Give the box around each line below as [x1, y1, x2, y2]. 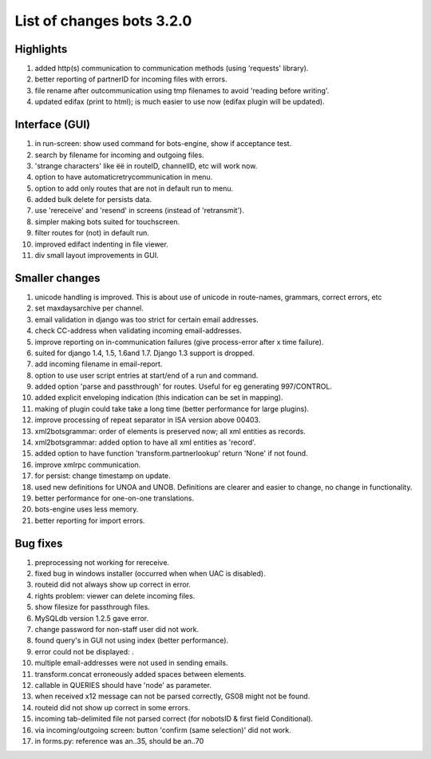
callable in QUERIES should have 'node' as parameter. [34, 680, 212, 690]
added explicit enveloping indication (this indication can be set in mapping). [34, 393, 283, 402]
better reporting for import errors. [34, 516, 145, 525]
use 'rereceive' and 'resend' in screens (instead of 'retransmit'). [34, 206, 245, 215]
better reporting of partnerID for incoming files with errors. [34, 74, 227, 84]
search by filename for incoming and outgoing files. [34, 150, 204, 160]
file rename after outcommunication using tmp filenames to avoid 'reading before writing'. [34, 85, 330, 95]
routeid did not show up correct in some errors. [34, 702, 191, 712]
